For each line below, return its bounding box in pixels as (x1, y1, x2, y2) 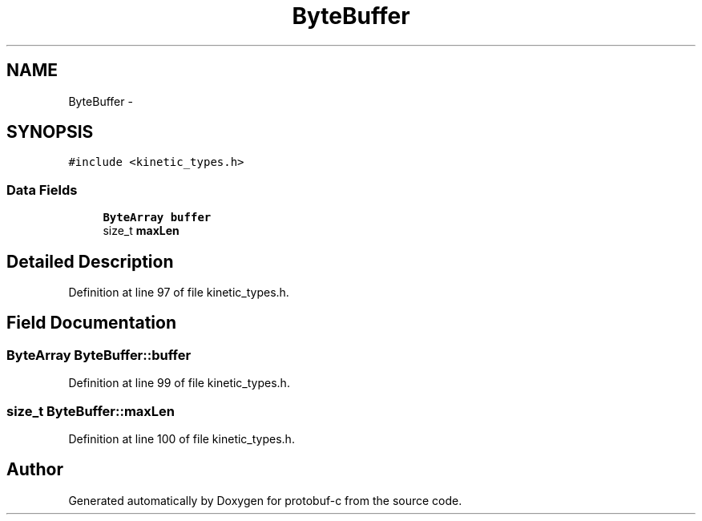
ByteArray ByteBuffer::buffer (6, 346, 192, 363)
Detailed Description (6, 251, 174, 272)
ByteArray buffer (103, 211, 212, 224)
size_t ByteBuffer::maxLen (6, 402, 175, 419)
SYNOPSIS (6, 122, 94, 143)
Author (6, 459, 63, 480)
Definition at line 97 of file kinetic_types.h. (68, 285, 289, 300)
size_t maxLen (103, 224, 180, 238)
